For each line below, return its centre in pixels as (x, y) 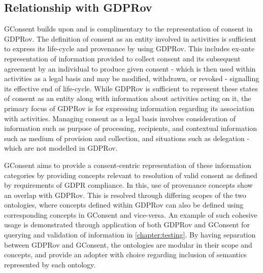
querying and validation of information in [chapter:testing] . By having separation (130, 235)
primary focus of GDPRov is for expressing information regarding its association (129, 108)
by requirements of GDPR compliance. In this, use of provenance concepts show (128, 185)
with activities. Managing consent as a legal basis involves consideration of (120, 118)
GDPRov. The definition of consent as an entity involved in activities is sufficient (130, 38)
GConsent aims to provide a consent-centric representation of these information (128, 165)
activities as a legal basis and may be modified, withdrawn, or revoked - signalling (132, 78)
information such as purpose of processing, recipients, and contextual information (131, 128)
